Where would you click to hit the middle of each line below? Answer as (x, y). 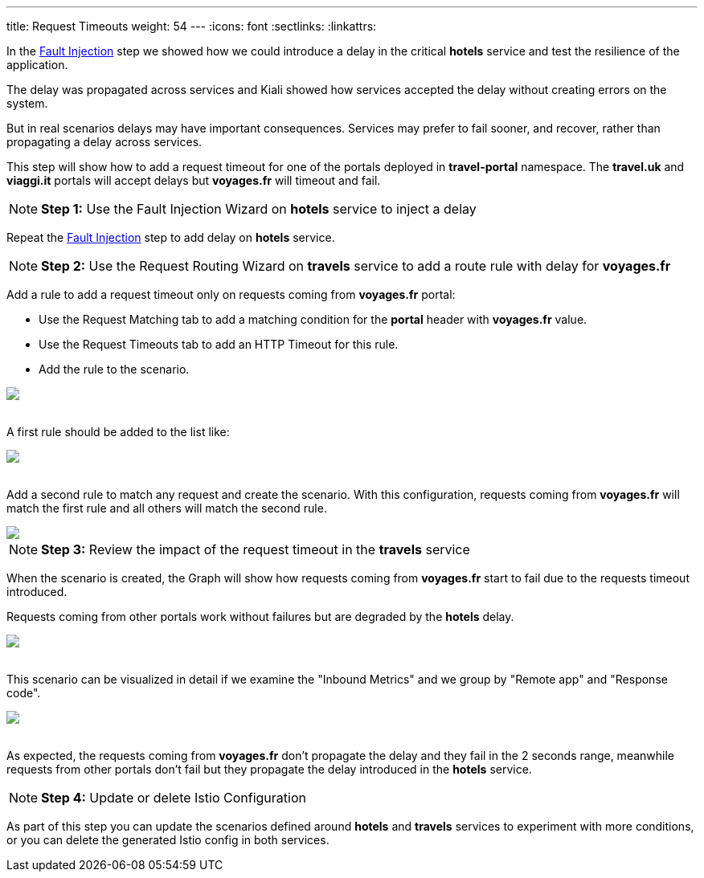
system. (27, 103)
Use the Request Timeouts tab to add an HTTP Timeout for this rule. (219, 344)
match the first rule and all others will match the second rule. (167, 508)
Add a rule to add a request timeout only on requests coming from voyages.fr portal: (231, 294)
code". (24, 693)
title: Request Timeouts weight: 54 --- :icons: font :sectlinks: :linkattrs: (192, 26)
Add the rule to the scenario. (114, 369)
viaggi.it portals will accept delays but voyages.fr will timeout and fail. (194, 180)
